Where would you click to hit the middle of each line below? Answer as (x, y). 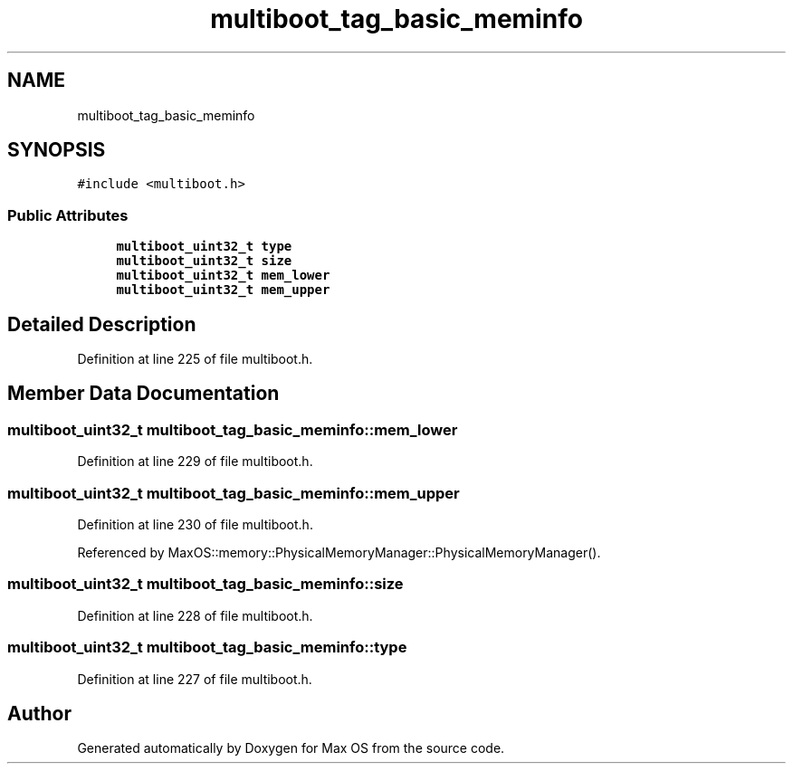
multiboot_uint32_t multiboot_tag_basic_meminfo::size (205, 584)
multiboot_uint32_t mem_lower (223, 276)
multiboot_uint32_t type (204, 247)
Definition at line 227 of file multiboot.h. (195, 679)
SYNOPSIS (57, 150)
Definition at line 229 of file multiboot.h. (195, 462)
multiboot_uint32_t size (204, 261)
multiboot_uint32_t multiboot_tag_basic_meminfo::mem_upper (234, 493)
